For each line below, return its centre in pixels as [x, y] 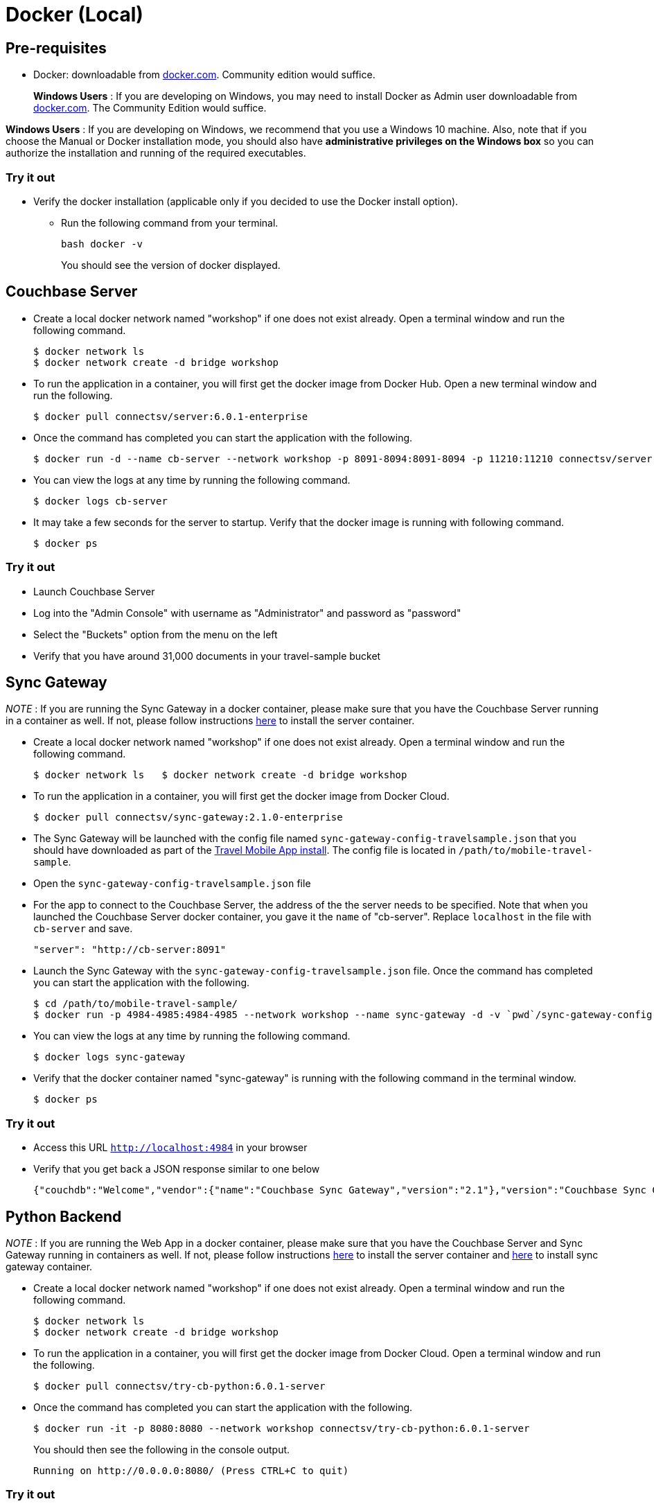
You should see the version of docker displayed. [171, 265]
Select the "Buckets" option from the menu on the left [156, 634]
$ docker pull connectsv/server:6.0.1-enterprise [171, 416]
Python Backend [64, 1216]
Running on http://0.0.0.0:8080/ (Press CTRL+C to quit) [191, 1470]
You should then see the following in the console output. [162, 1449]
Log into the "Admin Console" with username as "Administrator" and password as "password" [247, 613]
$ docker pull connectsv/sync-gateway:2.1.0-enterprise [188, 817]
